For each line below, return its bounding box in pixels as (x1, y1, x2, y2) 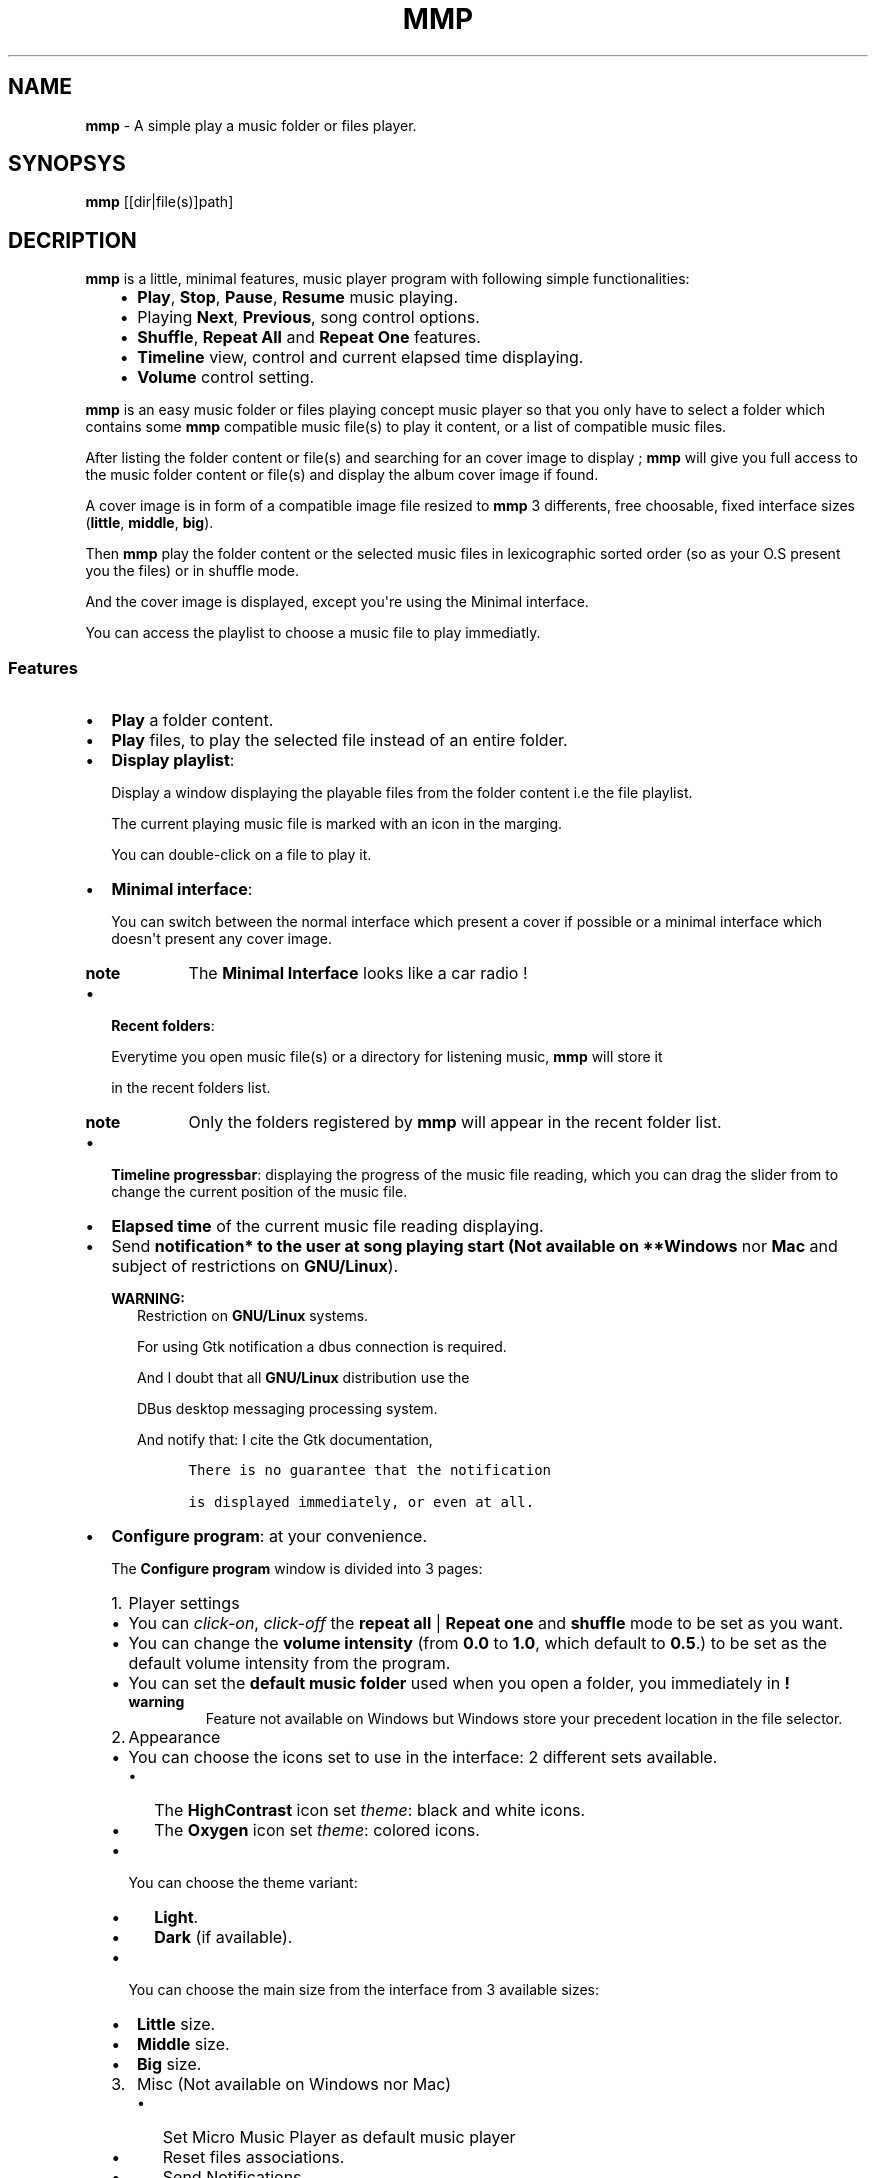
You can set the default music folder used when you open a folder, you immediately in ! (128, 1673, 790, 1694)
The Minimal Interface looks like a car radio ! (188, 963, 528, 984)
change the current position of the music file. (111, 1183, 408, 1201)
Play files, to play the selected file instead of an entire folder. (111, 730, 568, 751)
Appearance (128, 1727, 221, 1748)
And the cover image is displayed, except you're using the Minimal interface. (85, 593, 589, 611)
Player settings (128, 1593, 240, 1614)
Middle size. (136, 2034, 230, 2055)
